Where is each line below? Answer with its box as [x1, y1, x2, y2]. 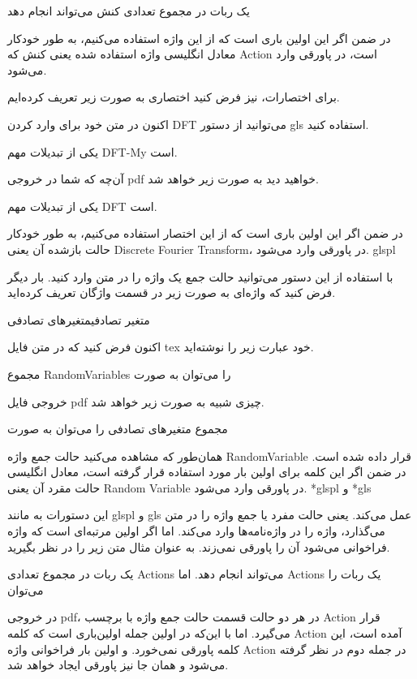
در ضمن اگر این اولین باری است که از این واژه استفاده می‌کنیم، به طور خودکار [7, 29, 391, 46]
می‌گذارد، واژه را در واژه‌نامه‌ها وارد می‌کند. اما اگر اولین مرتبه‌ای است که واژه [7, 522, 385, 539]
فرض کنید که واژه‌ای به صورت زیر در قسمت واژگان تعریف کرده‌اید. [7, 284, 336, 301]
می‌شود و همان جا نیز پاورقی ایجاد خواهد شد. [7, 656, 229, 673]
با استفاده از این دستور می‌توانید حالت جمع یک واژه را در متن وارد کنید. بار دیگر [7, 268, 393, 285]
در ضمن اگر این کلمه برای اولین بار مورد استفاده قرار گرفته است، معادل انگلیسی [7, 463, 406, 480]
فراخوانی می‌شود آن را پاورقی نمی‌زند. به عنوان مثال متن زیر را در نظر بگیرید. [7, 538, 390, 555]
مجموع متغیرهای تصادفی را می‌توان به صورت [7, 420, 228, 437]
